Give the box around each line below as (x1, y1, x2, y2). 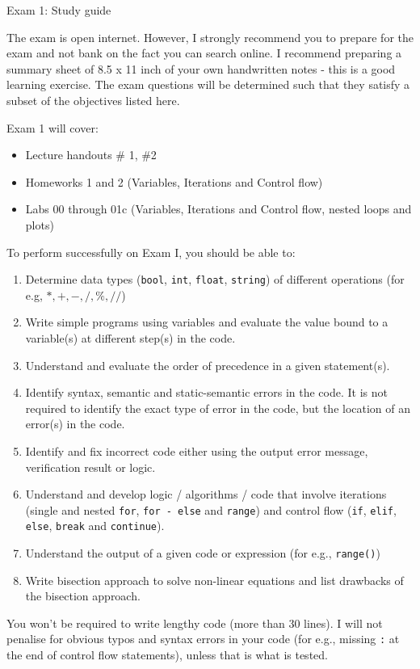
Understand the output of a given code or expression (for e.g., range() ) (25, 545, 380, 562)
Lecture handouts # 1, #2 (25, 146, 157, 163)
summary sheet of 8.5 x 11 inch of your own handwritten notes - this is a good (6, 60, 396, 77)
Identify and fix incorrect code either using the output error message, (25, 442, 368, 459)
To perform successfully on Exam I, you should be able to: (6, 243, 296, 260)
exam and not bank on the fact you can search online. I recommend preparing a (6, 44, 402, 61)
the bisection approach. (25, 587, 141, 604)
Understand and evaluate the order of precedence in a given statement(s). (25, 356, 390, 373)
